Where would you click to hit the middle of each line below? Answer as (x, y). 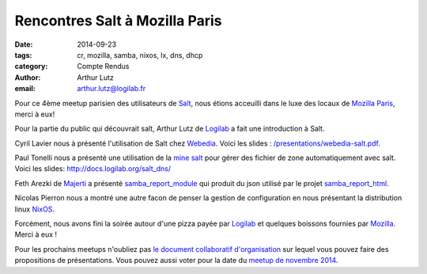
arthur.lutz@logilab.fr (111, 89)
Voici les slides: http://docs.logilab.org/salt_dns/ (93, 169)
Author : (28, 77)
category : (31, 67)
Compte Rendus (103, 67)
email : (25, 89)
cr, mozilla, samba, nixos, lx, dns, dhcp (140, 55)
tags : (23, 55)
